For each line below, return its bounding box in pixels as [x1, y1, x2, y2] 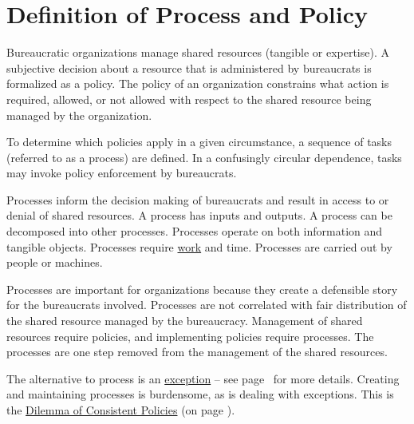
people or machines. [6, 254, 103, 271]
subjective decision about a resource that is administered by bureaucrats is [6, 59, 372, 76]
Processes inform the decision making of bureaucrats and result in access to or [6, 191, 389, 208]
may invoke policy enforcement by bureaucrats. [6, 164, 237, 181]
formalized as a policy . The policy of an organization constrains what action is [6, 75, 389, 92]
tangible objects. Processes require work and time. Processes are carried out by [6, 238, 392, 255]
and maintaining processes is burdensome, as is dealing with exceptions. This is [6, 386, 394, 402]
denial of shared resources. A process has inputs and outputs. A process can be [6, 207, 392, 224]
